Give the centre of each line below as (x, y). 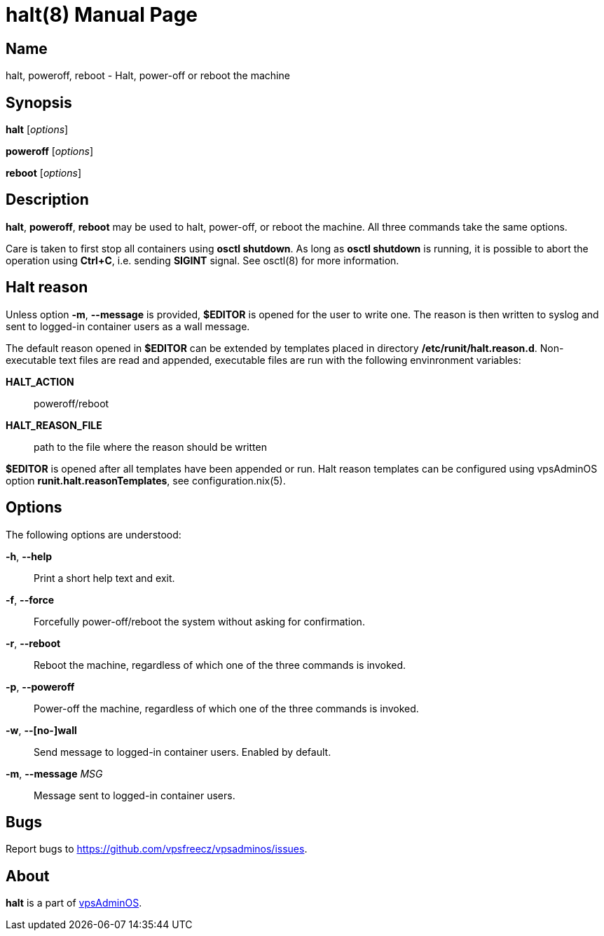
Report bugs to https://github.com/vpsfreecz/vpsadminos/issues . (157, 849)
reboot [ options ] (44, 173)
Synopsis (39, 102)
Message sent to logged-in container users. (135, 795)
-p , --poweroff (40, 686)
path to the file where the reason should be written (150, 447)
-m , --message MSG (54, 773)
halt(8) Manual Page (102, 15)
